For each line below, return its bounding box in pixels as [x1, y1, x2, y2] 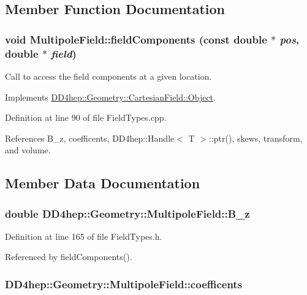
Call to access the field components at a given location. [5, 69, 212, 82]
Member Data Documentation [5, 174, 200, 193]
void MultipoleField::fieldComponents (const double [5, 31, 267, 47]
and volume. [5, 144, 51, 156]
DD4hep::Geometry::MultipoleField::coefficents [5, 277, 243, 291]
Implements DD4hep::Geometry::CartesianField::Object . [5, 90, 216, 103]
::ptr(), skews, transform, [209, 131, 303, 144]
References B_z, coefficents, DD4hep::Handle [5, 131, 175, 144]
